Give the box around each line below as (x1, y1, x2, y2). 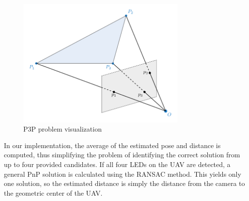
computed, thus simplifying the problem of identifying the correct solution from (4, 150, 240, 160)
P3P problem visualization (23, 124, 102, 134)
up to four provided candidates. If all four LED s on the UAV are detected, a (4, 159, 231, 169)
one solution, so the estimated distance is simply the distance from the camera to (4, 178, 245, 188)
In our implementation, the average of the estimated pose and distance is (4, 140, 221, 150)
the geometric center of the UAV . (4, 187, 103, 198)
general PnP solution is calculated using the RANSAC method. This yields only (4, 168, 241, 179)
